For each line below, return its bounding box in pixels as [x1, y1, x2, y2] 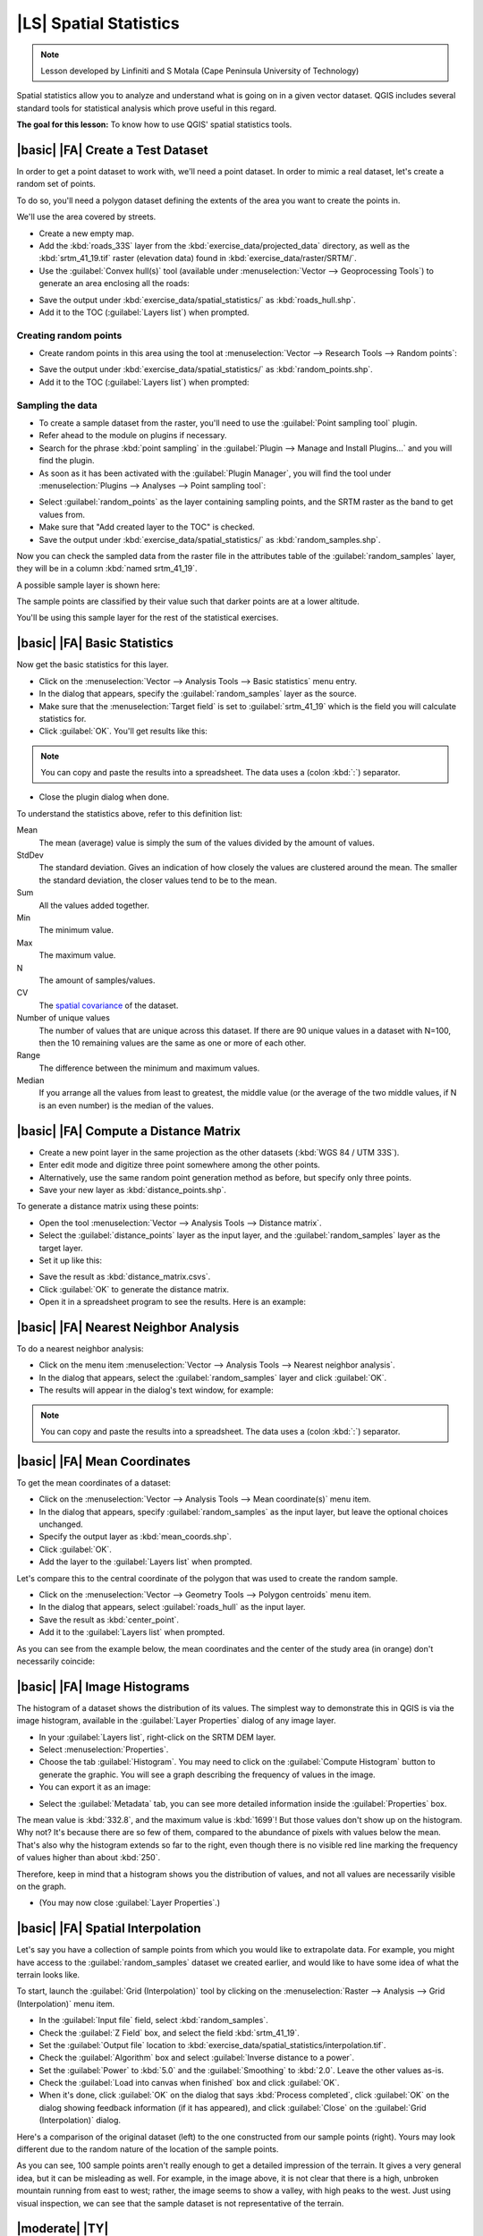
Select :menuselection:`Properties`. [38, 1744, 169, 1755]
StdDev [16, 850, 44, 860]
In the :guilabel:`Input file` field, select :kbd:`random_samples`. [38, 2015, 268, 2026]
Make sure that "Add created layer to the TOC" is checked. [38, 521, 255, 532]
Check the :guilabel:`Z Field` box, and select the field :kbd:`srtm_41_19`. [38, 2027, 300, 2038]
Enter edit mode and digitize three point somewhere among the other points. [38, 1159, 321, 1171]
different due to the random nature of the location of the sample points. [16, 2144, 279, 2155]
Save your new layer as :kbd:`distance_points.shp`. [38, 1184, 227, 1195]
